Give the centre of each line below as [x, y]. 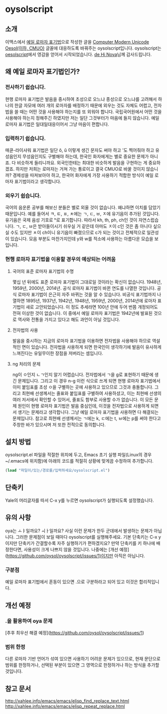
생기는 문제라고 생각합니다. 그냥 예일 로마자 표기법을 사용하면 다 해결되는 [88, 412]
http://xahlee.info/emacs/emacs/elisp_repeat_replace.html [65, 706]
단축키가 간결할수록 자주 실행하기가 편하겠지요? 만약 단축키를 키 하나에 [87, 543]
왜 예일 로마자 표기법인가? [43, 72]
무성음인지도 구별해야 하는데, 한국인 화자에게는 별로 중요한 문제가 [85, 156]
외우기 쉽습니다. [23, 195]
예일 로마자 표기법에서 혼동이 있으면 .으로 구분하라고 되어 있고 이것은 [72, 582]
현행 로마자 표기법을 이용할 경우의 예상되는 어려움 [61, 259]
